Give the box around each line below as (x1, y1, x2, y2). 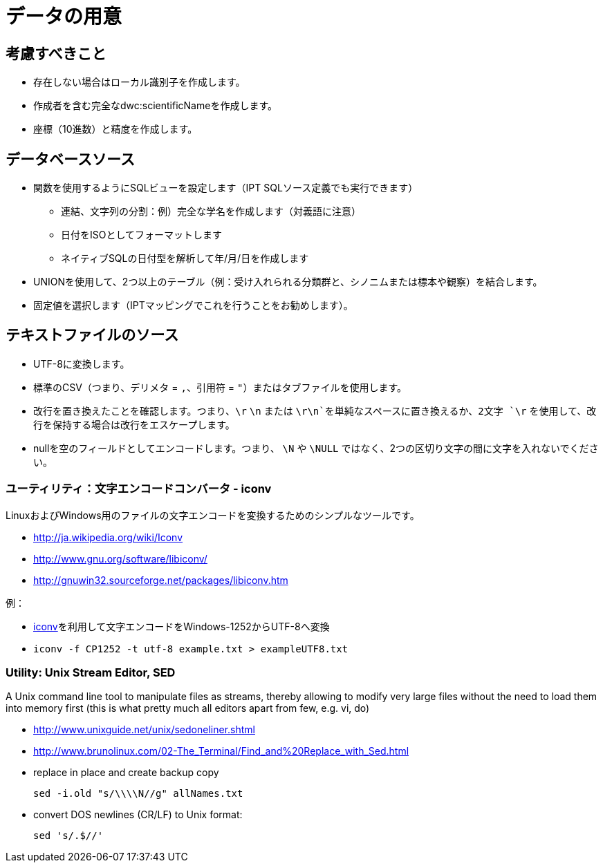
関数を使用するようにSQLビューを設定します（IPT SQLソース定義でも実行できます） (33, 182, 418, 194)
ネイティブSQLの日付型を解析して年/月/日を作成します (61, 252, 309, 265)
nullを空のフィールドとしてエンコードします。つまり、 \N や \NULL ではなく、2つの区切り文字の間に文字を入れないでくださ (33, 442, 599, 454)
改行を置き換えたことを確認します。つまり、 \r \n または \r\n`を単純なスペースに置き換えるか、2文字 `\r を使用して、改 (33, 404, 597, 417)
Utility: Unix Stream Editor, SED (6, 665, 176, 679)
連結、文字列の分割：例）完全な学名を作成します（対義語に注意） (61, 205, 361, 218)
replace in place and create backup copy (33, 766, 219, 779)
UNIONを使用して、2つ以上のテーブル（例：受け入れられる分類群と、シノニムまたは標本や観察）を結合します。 (33, 276, 543, 288)
